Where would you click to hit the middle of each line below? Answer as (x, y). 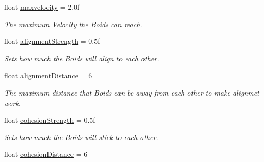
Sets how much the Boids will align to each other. (82, 58)
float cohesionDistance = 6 (46, 154)
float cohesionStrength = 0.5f (50, 120)
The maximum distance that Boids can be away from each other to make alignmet (132, 92)
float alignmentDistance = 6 (48, 75)
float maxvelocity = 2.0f (42, 7)
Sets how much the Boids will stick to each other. (81, 137)
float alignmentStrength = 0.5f (52, 41)
